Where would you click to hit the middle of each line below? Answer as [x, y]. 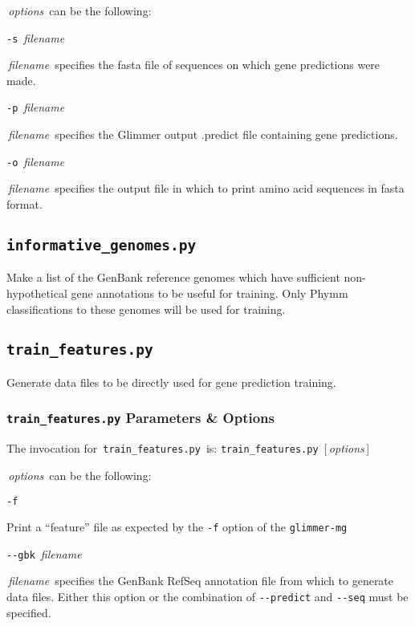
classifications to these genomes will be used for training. [146, 309]
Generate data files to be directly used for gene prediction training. [171, 382]
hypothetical [37, 293]
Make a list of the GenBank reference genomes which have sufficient [173, 277]
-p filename [36, 107]
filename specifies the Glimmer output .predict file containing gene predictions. [203, 134]
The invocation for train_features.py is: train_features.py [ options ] [188, 448]
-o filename [36, 161]
